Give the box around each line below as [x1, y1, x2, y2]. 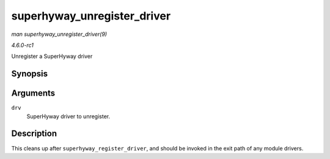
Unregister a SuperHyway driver [11, 52, 93, 60]
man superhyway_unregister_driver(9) [11, 30, 107, 38]
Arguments [11, 88, 56, 99]
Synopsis [11, 69, 48, 79]
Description [11, 129, 57, 139]
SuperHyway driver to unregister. [26, 113, 111, 120]
